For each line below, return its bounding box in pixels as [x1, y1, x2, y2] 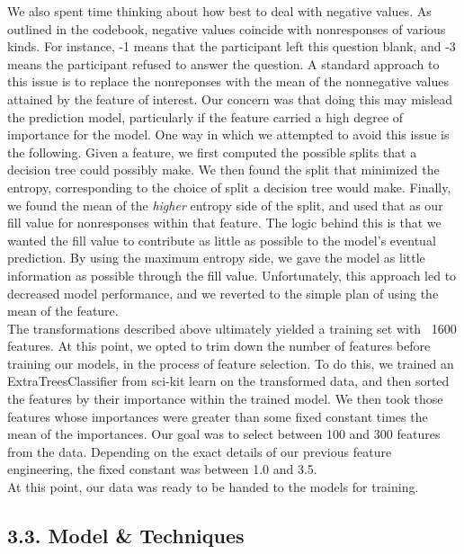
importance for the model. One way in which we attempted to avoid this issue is [7, 125, 450, 144]
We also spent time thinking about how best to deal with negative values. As [7, 2, 432, 20]
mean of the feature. [7, 301, 119, 320]
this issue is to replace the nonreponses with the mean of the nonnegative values [7, 72, 449, 91]
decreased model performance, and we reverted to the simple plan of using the [7, 283, 439, 302]
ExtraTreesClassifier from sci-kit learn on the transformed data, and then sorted [7, 371, 450, 390]
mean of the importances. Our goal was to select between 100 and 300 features [7, 424, 441, 443]
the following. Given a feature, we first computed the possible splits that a [7, 142, 417, 161]
